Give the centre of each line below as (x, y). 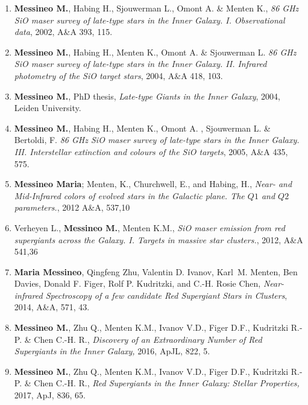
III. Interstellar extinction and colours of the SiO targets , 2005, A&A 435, (151, 151)
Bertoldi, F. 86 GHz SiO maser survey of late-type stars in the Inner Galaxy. (157, 140)
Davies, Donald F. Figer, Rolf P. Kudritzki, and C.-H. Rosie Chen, (137, 283)
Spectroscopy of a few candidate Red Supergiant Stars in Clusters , (166, 295)
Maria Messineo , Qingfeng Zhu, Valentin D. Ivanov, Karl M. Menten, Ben (156, 271)
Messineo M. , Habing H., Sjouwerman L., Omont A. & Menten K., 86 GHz (156, 8)
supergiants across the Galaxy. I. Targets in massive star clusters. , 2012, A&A (159, 239)
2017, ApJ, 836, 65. (50, 395)
